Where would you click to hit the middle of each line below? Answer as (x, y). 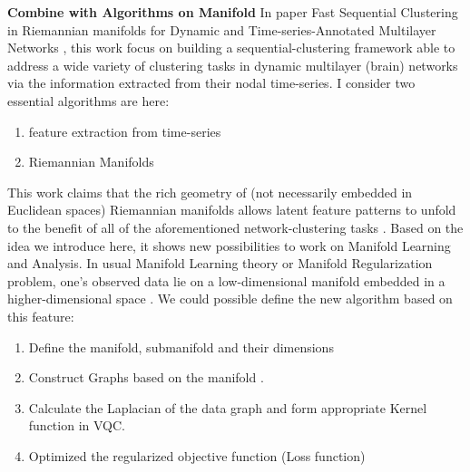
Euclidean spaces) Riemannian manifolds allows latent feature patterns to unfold (232, 210)
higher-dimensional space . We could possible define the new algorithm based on (230, 299)
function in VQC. (77, 425)
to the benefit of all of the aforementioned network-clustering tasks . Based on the (235, 227)
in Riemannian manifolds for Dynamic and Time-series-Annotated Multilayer (222, 29)
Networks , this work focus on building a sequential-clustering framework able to (231, 48)
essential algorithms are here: (88, 100)
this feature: (41, 316)
